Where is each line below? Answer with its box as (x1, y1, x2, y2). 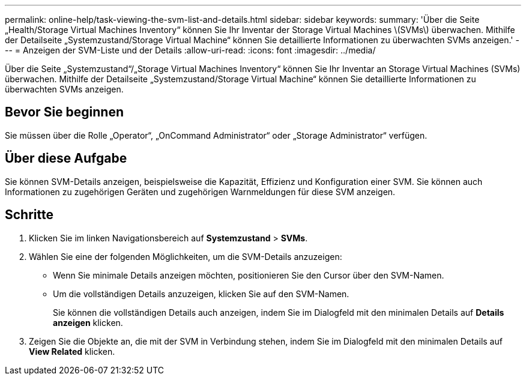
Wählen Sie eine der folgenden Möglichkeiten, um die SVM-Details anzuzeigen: (29, 251, 342, 262)
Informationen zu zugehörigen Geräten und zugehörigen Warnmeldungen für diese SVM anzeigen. (5, 186, 396, 197)
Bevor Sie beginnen (5, 104, 124, 120)
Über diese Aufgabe (5, 151, 127, 166)
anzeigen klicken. (53, 317, 123, 328)
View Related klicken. (29, 346, 115, 357)
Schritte (5, 207, 53, 223)
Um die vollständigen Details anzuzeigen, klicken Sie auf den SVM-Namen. (53, 288, 349, 299)
